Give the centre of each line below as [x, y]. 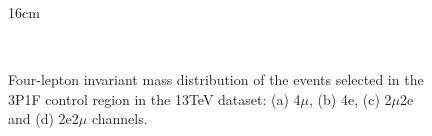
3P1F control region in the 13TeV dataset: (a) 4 [154, 98]
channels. [119, 118]
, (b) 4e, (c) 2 [350, 98]
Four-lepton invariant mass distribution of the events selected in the [216, 79]
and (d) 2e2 [43, 118]
